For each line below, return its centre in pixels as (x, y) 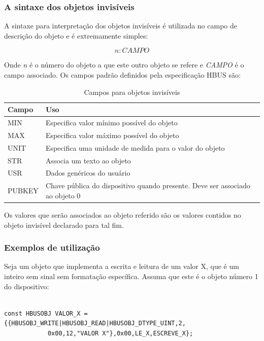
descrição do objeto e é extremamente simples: (76, 35)
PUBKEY (23, 191)
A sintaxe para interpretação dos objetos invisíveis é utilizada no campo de (121, 26)
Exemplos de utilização (52, 247)
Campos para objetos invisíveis (132, 92)
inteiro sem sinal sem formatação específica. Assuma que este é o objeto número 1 (131, 276)
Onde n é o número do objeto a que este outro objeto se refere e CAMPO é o (124, 65)
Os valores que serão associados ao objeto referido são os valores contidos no (123, 214)
